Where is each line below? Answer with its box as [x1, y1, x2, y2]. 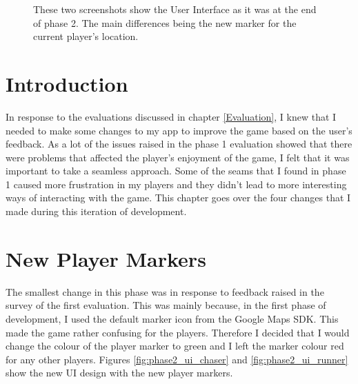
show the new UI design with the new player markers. [6, 365, 233, 380]
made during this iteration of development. [6, 204, 187, 219]
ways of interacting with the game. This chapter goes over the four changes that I [6, 190, 351, 205]
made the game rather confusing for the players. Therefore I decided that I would [6, 325, 350, 339]
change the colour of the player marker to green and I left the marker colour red [6, 338, 344, 353]
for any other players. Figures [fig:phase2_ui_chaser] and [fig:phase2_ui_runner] [6, 352, 348, 366]
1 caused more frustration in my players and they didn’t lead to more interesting [6, 176, 347, 191]
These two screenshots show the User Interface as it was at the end [33, 2, 317, 16]
